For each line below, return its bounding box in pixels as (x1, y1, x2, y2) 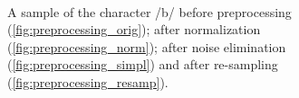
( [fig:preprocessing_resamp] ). (7, 72, 169, 91)
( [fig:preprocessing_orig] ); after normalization (7, 20, 261, 39)
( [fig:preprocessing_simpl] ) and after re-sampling (7, 55, 278, 74)
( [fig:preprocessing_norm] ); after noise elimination (7, 37, 286, 56)
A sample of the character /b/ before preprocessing (7, 2, 292, 21)
